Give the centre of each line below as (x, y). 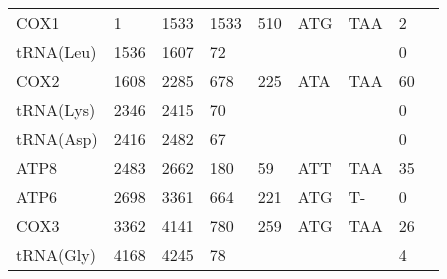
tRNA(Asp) (57, 138)
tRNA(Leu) (56, 51)
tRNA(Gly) (56, 254)
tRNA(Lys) (56, 109)
